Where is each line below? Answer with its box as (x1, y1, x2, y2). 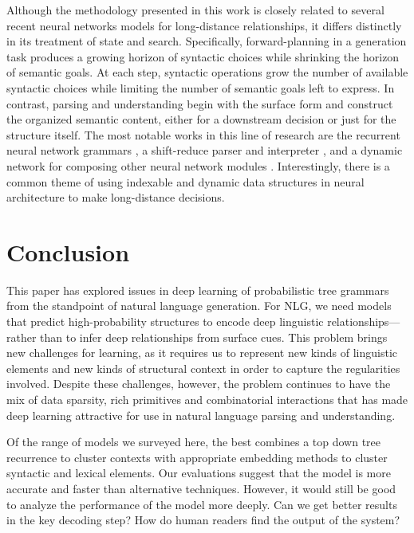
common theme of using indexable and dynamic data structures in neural (6, 173, 365, 190)
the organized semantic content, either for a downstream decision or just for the (6, 111, 396, 127)
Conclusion (6, 235, 130, 268)
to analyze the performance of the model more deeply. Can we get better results (6, 496, 397, 512)
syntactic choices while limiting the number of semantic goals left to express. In (6, 79, 395, 96)
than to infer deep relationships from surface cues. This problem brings (40, 328, 388, 345)
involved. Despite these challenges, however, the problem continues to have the (6, 375, 391, 392)
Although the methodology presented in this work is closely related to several (6, 2, 384, 18)
